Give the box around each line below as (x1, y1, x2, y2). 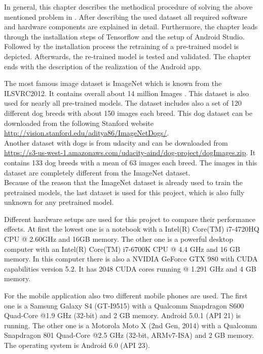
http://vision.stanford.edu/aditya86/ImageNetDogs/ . (4, 127, 169, 138)
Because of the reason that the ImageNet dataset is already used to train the (4, 177, 243, 188)
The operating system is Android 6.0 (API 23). (4, 340, 150, 350)
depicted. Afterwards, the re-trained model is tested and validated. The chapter (4, 51, 251, 61)
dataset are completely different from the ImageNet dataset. (4, 167, 191, 178)
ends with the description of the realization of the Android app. (4, 61, 202, 71)
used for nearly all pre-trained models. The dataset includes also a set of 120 (4, 98, 242, 108)
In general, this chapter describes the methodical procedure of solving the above (4, 2, 253, 12)
